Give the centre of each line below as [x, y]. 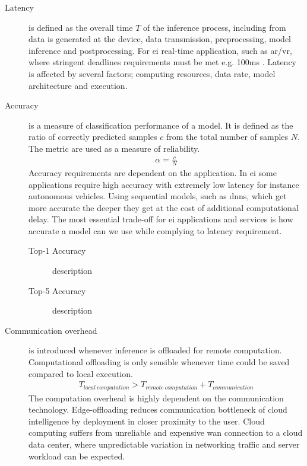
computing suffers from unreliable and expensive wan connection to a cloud [166, 433]
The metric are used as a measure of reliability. [114, 148]
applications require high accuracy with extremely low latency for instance [164, 184]
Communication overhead [51, 330]
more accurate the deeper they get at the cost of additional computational [164, 207]
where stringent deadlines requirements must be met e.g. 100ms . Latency [163, 62]
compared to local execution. [81, 373]
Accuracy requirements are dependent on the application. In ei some [153, 172]
